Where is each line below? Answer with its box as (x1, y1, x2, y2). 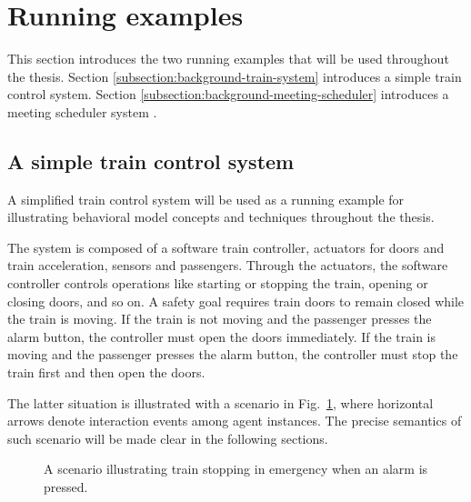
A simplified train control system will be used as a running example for (7, 189, 405, 208)
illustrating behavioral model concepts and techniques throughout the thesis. (7, 207, 435, 226)
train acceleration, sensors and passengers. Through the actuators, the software (7, 256, 448, 275)
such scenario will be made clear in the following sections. (7, 428, 328, 447)
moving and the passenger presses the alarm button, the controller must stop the (7, 345, 458, 364)
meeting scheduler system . (7, 102, 157, 121)
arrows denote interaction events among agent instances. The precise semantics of (7, 411, 462, 430)
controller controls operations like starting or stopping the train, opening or (7, 274, 428, 293)
